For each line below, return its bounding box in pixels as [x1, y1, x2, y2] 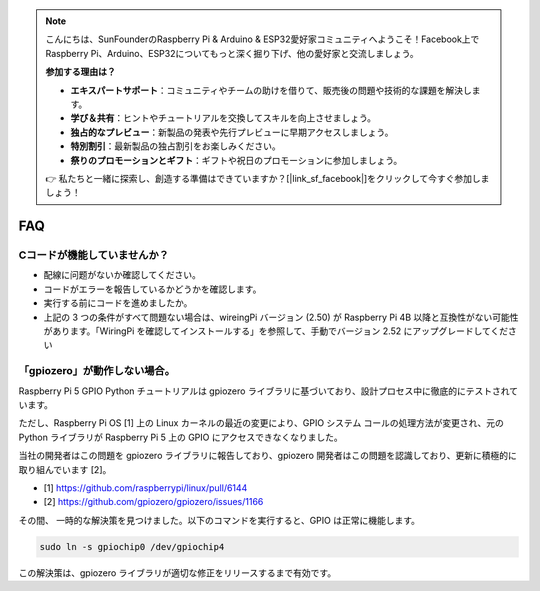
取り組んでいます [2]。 [18, 463, 112, 475]
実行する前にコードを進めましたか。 [43, 297, 193, 309]
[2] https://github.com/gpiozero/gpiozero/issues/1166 [43, 496, 264, 508]
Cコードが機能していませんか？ [18, 248, 170, 262]
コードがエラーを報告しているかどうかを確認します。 [43, 283, 262, 295]
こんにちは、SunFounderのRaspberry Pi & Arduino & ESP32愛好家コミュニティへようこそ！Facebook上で [45, 33, 480, 45]
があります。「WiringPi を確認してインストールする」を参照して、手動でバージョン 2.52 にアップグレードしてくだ [43, 325, 509, 337]
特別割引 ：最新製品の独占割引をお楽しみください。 [70, 140, 281, 152]
